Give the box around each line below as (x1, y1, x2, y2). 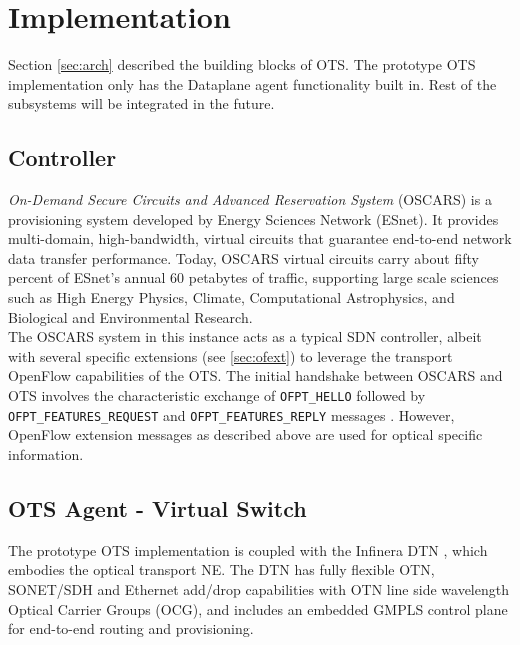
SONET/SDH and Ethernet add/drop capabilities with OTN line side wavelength (8, 578, 509, 599)
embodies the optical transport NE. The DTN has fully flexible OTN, (8, 559, 435, 580)
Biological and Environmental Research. (8, 306, 253, 327)
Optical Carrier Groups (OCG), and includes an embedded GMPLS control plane (8, 598, 508, 619)
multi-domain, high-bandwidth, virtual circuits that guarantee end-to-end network (8, 228, 512, 249)
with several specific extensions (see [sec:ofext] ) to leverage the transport (8, 345, 453, 366)
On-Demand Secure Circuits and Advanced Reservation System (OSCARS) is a (8, 189, 492, 210)
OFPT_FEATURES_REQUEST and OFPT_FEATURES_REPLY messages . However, (8, 404, 455, 425)
